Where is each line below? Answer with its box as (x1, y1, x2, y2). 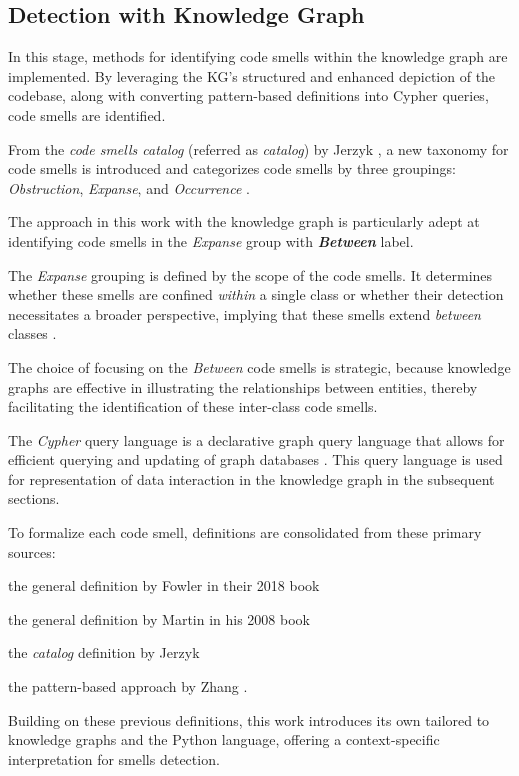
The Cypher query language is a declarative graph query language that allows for (8, 429, 505, 450)
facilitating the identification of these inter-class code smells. (8, 396, 378, 417)
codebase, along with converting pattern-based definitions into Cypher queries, (8, 85, 489, 106)
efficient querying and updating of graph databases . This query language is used (8, 449, 503, 470)
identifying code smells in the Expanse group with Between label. (8, 230, 414, 251)
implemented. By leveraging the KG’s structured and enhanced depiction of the (8, 65, 496, 86)
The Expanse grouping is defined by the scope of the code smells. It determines (8, 264, 493, 285)
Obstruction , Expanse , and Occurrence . (8, 177, 250, 198)
